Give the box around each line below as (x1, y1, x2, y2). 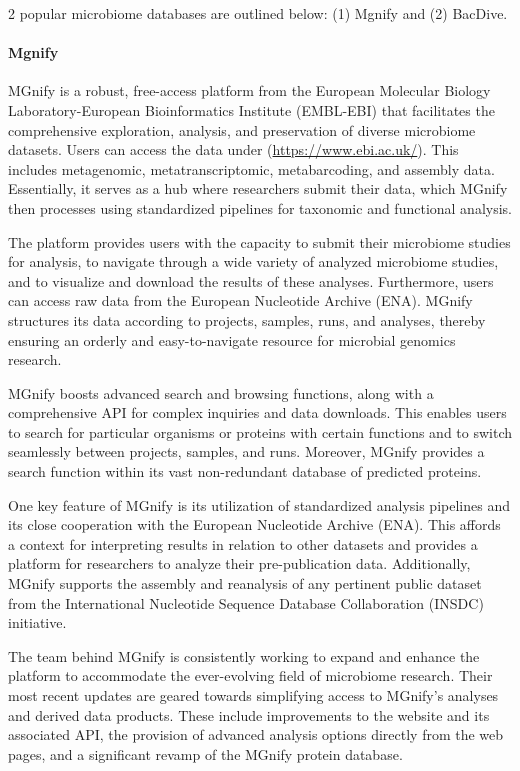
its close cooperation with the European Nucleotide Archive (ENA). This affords (8, 514, 501, 535)
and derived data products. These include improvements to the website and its (8, 704, 490, 725)
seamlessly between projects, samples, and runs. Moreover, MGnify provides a (8, 441, 485, 462)
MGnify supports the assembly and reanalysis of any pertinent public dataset (8, 573, 482, 594)
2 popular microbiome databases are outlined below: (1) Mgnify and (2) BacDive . (8, 3, 508, 23)
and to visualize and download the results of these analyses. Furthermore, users (8, 270, 494, 291)
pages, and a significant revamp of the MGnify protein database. (8, 743, 403, 764)
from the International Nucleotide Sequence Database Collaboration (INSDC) (8, 592, 484, 613)
